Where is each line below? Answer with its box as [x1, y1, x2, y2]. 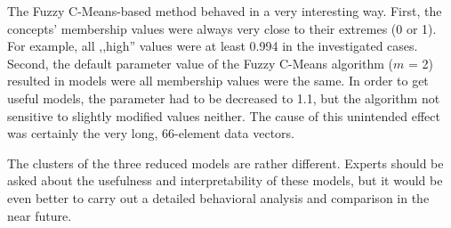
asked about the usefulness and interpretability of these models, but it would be [7, 171, 443, 190]
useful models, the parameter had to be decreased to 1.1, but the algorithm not [7, 88, 440, 107]
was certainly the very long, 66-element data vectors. [7, 124, 295, 142]
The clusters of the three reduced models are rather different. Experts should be [7, 153, 444, 172]
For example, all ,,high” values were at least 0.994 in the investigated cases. [7, 37, 418, 55]
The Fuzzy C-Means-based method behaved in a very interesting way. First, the [7, 2, 442, 20]
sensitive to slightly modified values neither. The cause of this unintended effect [7, 106, 440, 125]
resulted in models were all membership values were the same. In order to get [7, 71, 429, 90]
